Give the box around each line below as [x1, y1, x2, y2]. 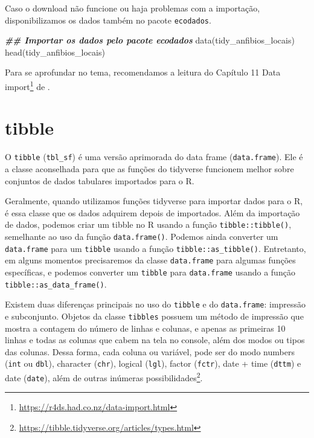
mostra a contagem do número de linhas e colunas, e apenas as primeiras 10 [5, 321, 286, 334]
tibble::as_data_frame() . [5, 277, 107, 290]
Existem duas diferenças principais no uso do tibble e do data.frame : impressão [5, 298, 306, 311]
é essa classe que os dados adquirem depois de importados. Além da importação [5, 206, 300, 219]
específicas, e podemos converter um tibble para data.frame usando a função [5, 266, 295, 279]
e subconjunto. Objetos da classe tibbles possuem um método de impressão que [5, 310, 304, 323]
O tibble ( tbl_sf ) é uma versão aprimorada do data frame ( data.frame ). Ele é [5, 150, 303, 163]
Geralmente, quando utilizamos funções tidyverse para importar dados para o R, [5, 195, 303, 207]
